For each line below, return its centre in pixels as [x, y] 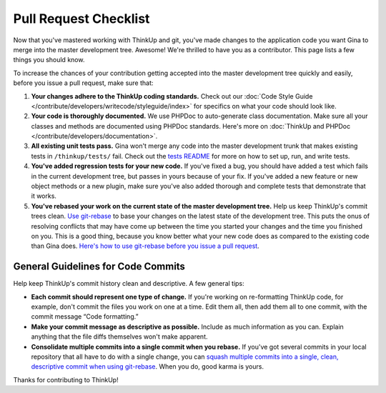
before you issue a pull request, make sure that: [83, 83]
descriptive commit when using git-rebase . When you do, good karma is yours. [148, 367]
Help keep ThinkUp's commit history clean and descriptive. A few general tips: [129, 284]
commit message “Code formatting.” [85, 317]
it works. [44, 196]
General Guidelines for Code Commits [99, 267]
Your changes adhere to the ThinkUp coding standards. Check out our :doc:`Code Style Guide [172, 96]
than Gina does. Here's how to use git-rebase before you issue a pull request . [145, 246]
